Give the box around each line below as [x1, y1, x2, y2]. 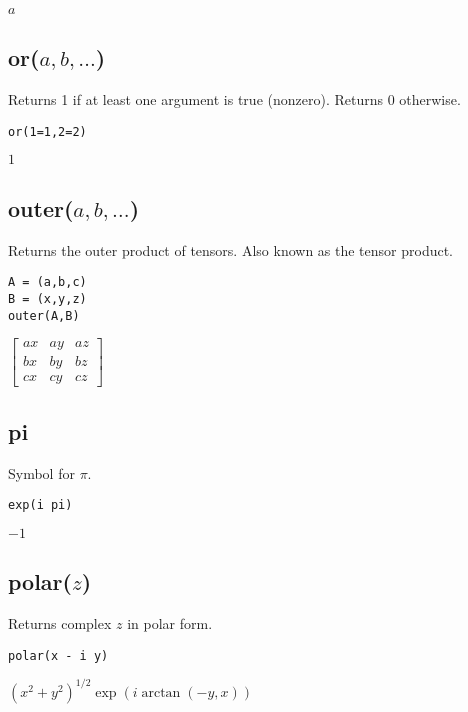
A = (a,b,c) [8, 275, 87, 290]
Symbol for [8, 462, 75, 483]
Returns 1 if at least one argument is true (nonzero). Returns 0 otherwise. [8, 89, 461, 110]
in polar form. [127, 612, 213, 633]
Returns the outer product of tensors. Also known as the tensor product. [8, 239, 454, 260]
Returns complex [8, 612, 112, 633]
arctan [141, 685, 181, 700]
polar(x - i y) [8, 648, 109, 663]
